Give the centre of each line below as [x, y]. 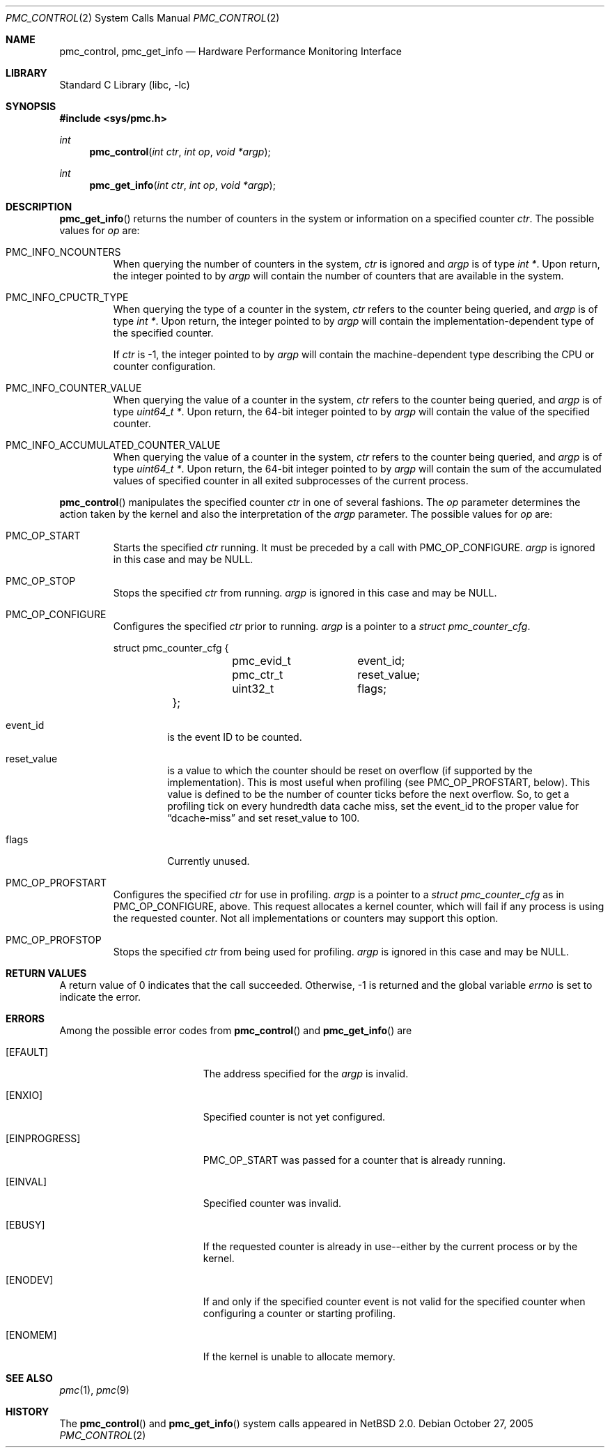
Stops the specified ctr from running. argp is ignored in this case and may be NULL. [305, 593]
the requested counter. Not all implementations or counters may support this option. [306, 918]
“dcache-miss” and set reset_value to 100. [264, 818]
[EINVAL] [26, 1182]
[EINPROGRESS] [43, 1138]
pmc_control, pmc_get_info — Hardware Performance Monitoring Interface [230, 51]
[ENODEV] [30, 1280]
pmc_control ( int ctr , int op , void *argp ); [180, 152]
